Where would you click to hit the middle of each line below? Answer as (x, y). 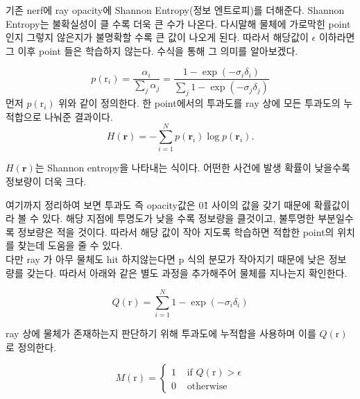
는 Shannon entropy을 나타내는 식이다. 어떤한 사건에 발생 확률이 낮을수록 (192, 168)
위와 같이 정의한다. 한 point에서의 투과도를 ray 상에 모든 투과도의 (199, 103)
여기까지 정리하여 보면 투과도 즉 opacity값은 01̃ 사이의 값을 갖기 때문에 (158, 204)
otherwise (207, 387)
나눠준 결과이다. (79, 116)
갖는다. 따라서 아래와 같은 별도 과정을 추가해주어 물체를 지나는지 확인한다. (187, 272)
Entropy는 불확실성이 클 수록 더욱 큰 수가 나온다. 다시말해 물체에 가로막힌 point (178, 23)
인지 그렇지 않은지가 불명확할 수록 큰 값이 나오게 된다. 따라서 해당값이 (157, 37)
